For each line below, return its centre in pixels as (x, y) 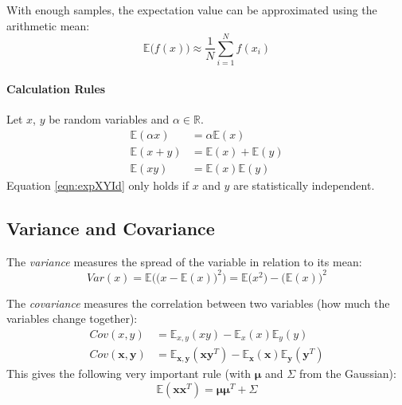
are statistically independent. (304, 185)
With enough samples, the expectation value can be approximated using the (192, 10)
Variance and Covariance (111, 228)
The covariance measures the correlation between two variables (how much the (198, 303)
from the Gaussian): (347, 374)
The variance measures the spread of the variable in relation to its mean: (184, 261)
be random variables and (109, 119)
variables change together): (72, 318)
